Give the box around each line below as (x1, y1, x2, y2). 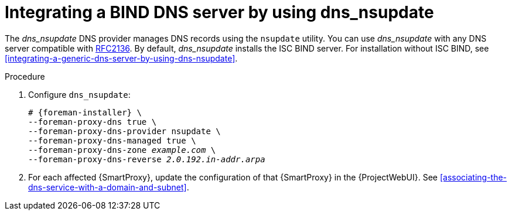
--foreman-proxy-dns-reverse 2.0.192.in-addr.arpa (28, 154, 265, 164)
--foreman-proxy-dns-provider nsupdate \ (28, 126, 221, 136)
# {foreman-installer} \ (28, 107, 142, 117)
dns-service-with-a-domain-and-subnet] (28, 182, 187, 192)
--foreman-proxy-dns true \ (28, 117, 157, 127)
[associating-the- (439, 172, 507, 182)
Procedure (5, 71, 45, 81)
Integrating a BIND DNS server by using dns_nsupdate (5, 2, 434, 22)
